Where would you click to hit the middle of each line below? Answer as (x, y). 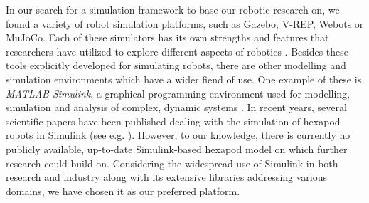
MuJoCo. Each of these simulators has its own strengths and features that (167, 37)
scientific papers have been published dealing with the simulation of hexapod (173, 121)
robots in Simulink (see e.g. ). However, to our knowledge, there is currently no (178, 135)
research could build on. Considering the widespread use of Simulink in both (172, 163)
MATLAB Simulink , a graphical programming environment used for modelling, (178, 93)
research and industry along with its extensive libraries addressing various (167, 177)
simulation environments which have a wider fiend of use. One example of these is (184, 79)
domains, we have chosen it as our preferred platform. (123, 191)
